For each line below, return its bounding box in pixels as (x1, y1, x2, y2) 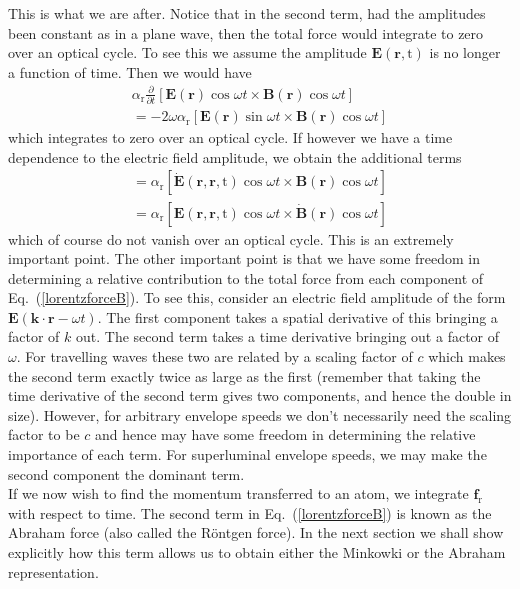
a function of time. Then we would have (8, 61, 252, 82)
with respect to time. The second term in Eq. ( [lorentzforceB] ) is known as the (8, 502, 492, 523)
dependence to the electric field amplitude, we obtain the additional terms (8, 146, 462, 167)
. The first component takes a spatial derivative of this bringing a (97, 306, 498, 327)
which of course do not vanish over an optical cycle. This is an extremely (8, 228, 454, 249)
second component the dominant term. (8, 463, 245, 484)
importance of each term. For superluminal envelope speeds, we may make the (8, 444, 487, 465)
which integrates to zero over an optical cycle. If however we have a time (8, 127, 453, 148)
